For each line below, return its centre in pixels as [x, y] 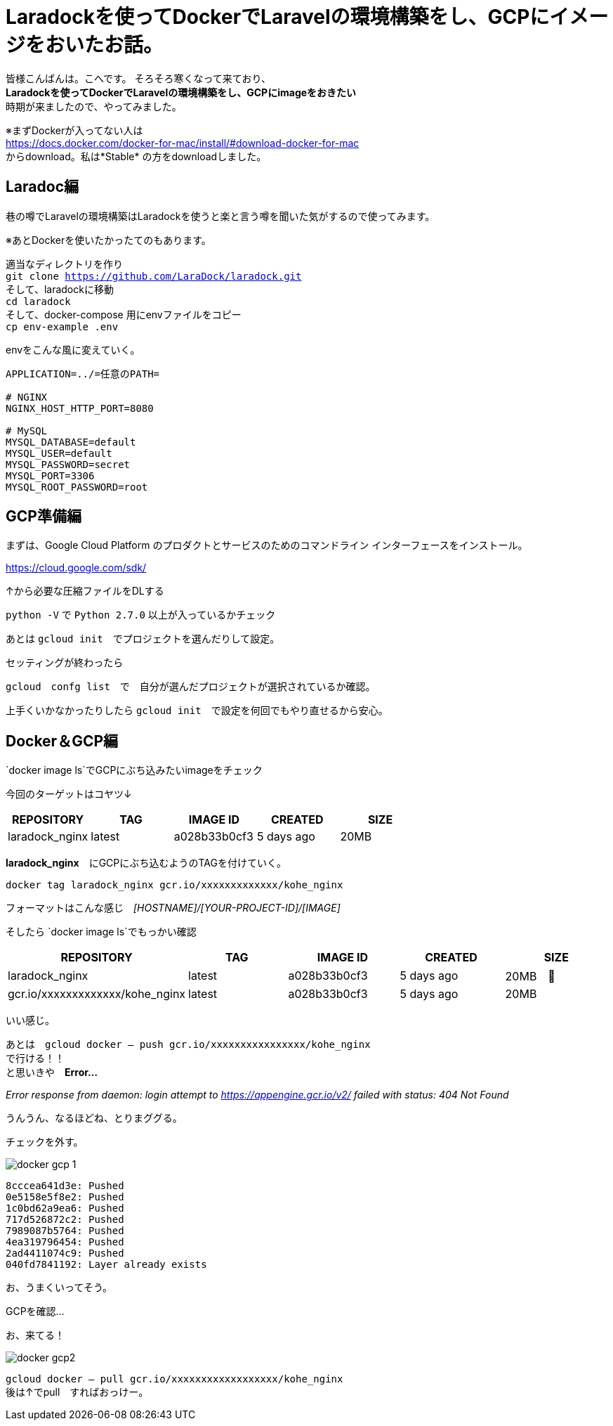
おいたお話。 [104, 45]
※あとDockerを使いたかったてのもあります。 [108, 240]
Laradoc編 [42, 187]
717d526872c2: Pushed [65, 1220]
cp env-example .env [62, 326]
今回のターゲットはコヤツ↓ [69, 794]
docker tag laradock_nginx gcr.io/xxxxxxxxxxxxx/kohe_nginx [174, 885]
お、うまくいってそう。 [59, 1288]
